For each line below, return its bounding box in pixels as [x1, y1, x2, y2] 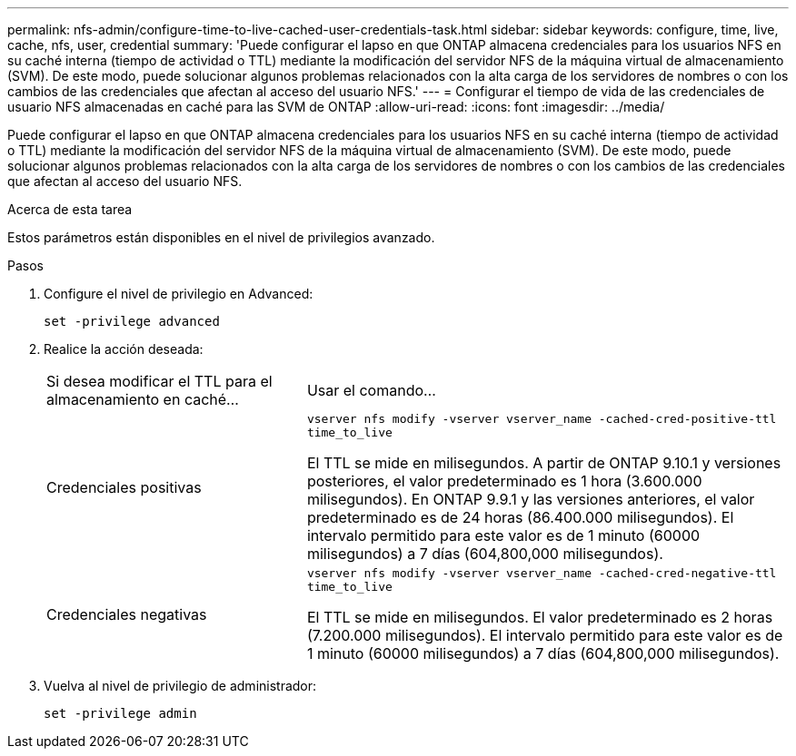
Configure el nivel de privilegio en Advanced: [44, 286, 313, 301]
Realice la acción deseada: [44, 341, 204, 357]
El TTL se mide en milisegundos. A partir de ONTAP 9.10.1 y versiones [306, 454, 781, 472]
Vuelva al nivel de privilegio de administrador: [44, 678, 317, 693]
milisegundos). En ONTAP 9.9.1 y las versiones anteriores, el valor [306, 490, 755, 508]
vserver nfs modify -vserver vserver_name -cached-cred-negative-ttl [306, 566, 777, 580]
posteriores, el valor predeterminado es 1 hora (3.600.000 [306, 472, 702, 490]
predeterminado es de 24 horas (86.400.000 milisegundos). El [306, 508, 734, 526]
